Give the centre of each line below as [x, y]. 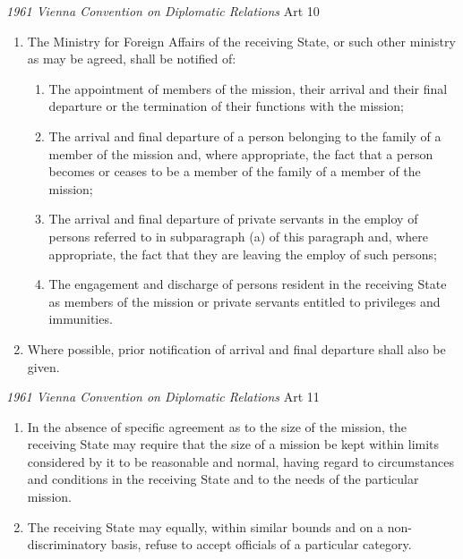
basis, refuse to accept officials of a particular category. [261, 544]
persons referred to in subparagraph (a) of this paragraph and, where [239, 236]
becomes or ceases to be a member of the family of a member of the [235, 171]
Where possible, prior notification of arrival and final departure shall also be [236, 348]
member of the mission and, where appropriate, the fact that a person [241, 153]
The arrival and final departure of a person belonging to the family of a [245, 136]
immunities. [81, 319]
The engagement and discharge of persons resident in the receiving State [248, 284]
